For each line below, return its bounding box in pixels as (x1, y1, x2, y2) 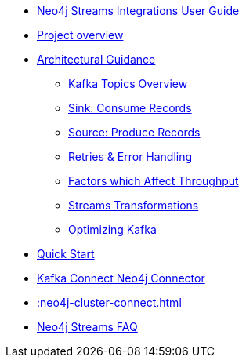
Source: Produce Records (68, 126, 201, 139)
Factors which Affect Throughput (68, 174, 239, 187)
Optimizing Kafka (68, 223, 157, 236)
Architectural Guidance (37, 53, 156, 66)
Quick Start (37, 247, 95, 260)
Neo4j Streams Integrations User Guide (37, 4, 240, 17)
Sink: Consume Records (68, 101, 192, 115)
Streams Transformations (68, 198, 199, 212)
